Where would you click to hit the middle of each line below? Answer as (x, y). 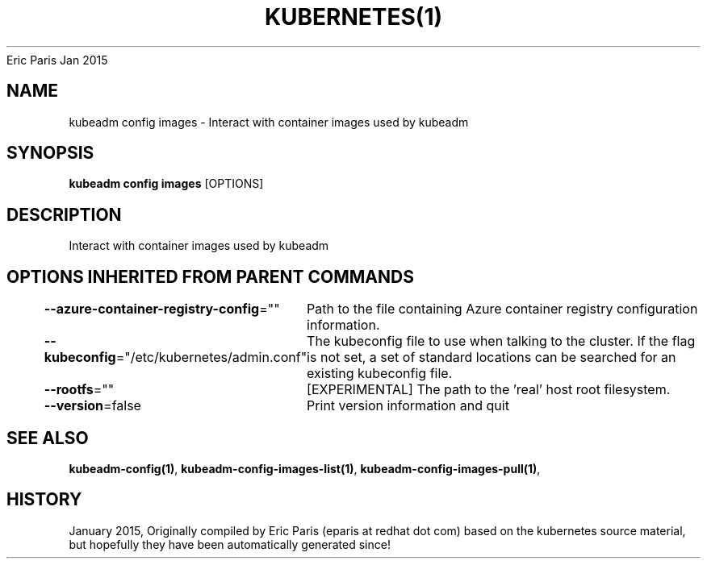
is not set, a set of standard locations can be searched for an (492, 357)
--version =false (92, 406)
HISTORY (44, 500)
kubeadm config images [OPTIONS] (166, 184)
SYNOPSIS (50, 153)
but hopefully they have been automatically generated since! (230, 544)
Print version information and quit (408, 406)
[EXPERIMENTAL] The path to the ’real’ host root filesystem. (489, 390)
